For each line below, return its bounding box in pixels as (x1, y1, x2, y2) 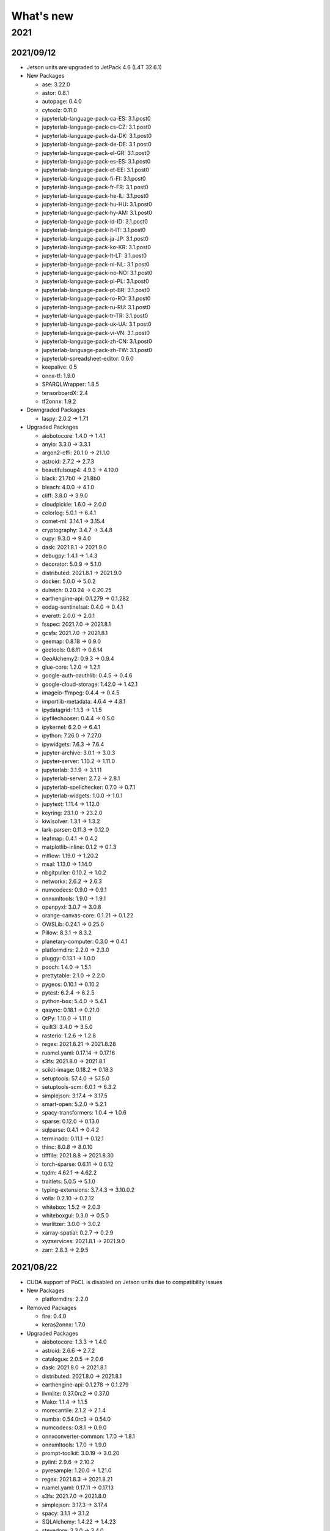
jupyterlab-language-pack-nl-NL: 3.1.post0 (42, 260, 150, 268)
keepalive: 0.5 (42, 363, 78, 371)
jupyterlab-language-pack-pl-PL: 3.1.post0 (42, 277, 149, 285)
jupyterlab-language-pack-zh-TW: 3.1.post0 (42, 346, 153, 353)
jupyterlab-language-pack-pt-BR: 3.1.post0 (42, 286, 150, 293)
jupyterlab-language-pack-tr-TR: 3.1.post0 (42, 312, 148, 320)
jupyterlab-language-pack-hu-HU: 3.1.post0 (42, 200, 152, 208)
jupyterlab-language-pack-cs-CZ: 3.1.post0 (42, 123, 152, 131)
